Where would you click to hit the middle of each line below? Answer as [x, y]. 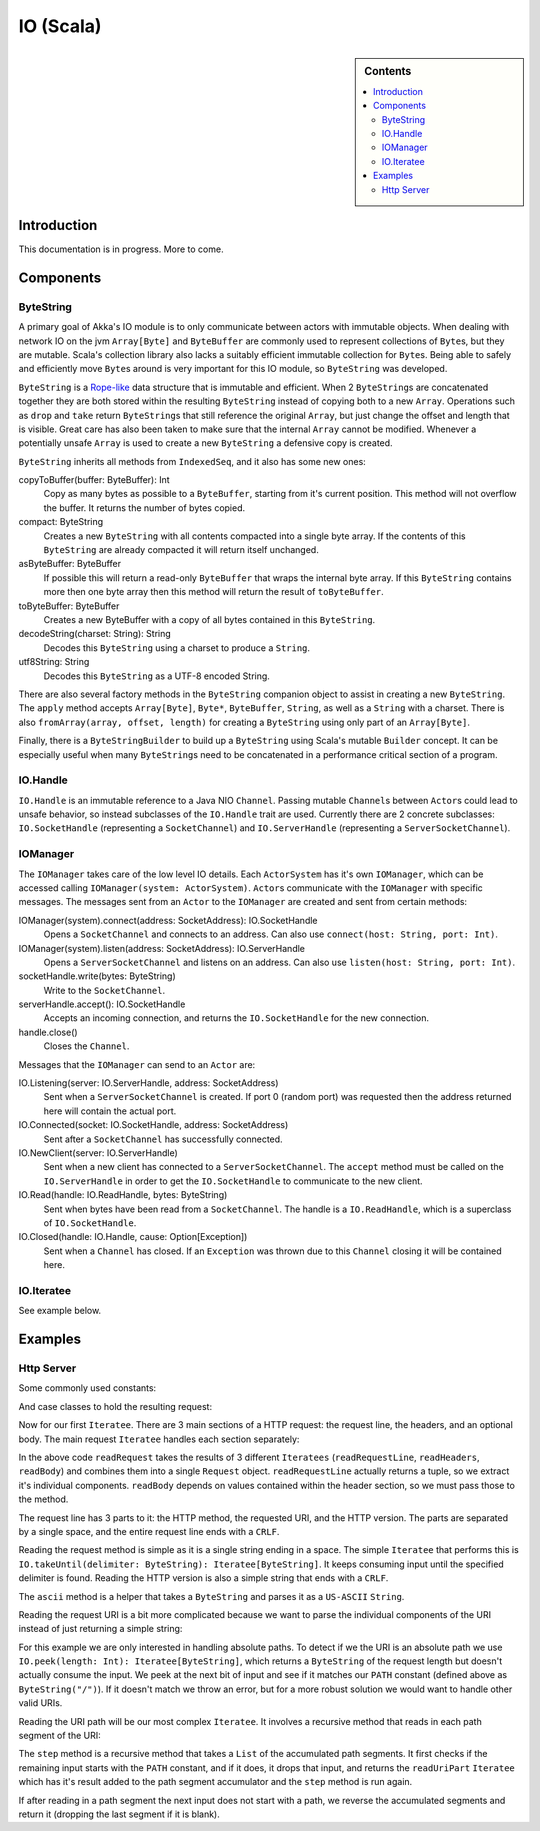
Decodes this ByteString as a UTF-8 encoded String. [156, 676]
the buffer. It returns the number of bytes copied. [144, 507]
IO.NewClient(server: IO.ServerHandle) [98, 1153]
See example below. [60, 1311]
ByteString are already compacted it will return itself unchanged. [181, 550]
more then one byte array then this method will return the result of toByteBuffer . [213, 592]
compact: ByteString [61, 522]
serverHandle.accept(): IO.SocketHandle [102, 1004]
